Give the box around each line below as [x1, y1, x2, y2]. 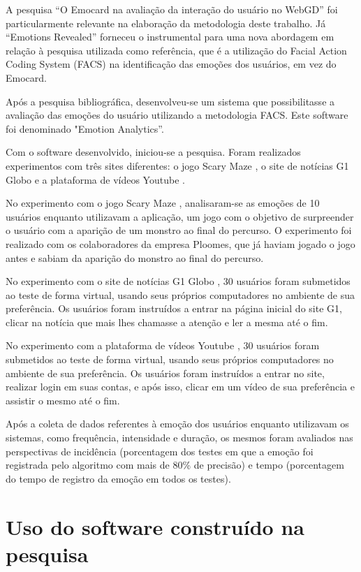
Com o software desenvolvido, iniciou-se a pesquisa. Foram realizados [6, 145, 301, 159]
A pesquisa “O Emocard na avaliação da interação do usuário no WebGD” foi [6, 2, 338, 16]
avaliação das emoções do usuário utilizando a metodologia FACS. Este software [6, 108, 348, 122]
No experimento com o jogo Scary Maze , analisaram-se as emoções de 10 [6, 196, 320, 210]
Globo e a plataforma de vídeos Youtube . [6, 172, 185, 186]
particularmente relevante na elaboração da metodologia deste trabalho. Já [6, 15, 326, 30]
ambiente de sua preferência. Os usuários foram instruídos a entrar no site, [6, 365, 325, 380]
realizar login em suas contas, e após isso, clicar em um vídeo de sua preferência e [6, 379, 355, 394]
